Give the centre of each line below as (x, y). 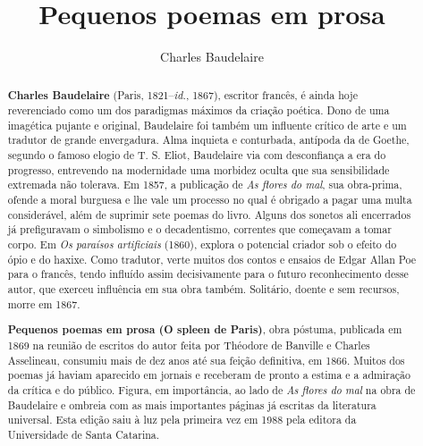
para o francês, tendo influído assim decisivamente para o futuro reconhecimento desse (208, 274)
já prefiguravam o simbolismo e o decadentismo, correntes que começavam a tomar (199, 229)
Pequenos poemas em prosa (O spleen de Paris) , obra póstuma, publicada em (205, 330)
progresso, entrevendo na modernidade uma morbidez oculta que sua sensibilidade (199, 169)
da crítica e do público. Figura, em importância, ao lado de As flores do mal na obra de (211, 389)
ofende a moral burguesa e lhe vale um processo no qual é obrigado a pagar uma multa (210, 200)
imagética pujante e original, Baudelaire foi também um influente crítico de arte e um (207, 125)
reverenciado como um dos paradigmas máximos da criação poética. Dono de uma (199, 110)
